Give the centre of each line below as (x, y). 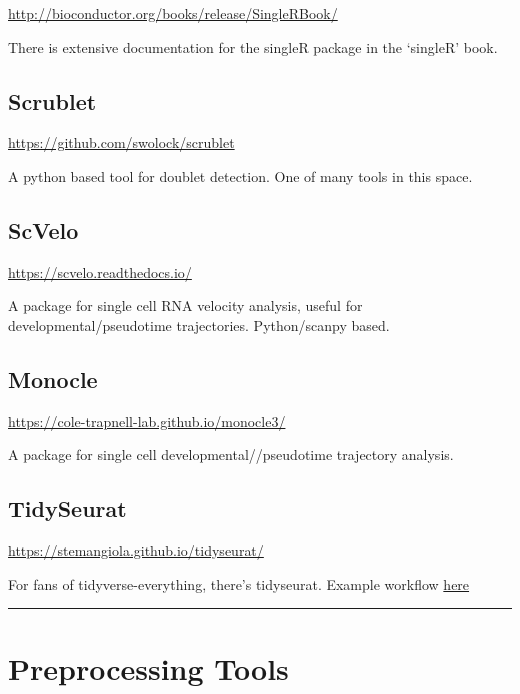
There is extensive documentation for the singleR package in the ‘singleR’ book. (253, 46)
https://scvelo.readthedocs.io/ (100, 271)
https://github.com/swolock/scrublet (121, 142)
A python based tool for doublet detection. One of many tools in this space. (240, 175)
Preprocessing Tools (148, 667)
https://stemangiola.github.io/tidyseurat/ (136, 550)
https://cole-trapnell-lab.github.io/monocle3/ (147, 420)
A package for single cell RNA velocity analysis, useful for (185, 305)
